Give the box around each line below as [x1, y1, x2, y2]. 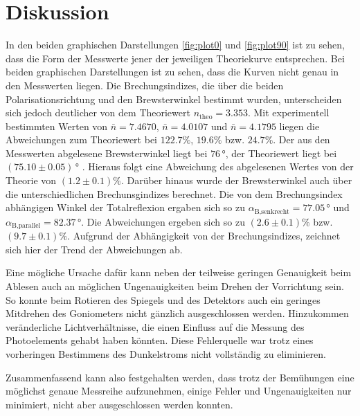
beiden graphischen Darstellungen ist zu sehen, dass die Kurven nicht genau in [6, 64, 339, 79]
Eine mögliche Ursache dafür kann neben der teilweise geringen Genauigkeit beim [6, 265, 352, 280]
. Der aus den [273, 132, 330, 147]
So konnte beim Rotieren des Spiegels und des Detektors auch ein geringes [6, 292, 321, 307]
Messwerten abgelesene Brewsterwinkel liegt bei [6, 145, 208, 160]
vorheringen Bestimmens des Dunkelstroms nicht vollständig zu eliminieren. [6, 346, 326, 361]
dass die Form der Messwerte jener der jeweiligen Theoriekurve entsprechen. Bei [6, 51, 345, 65]
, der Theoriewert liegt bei [225, 145, 337, 160]
